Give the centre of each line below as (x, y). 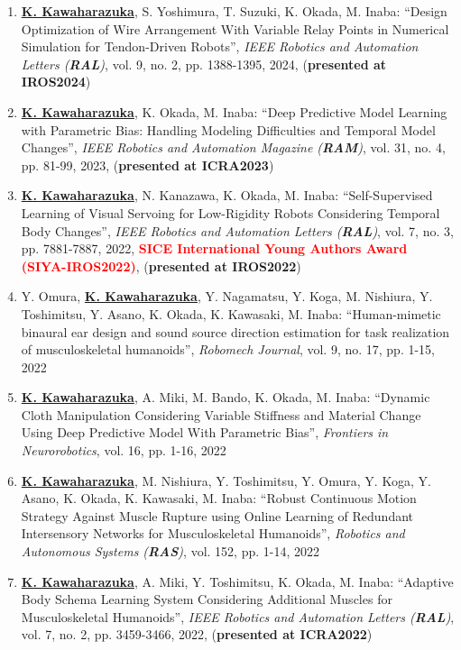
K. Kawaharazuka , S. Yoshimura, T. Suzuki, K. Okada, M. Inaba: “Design (234, 11)
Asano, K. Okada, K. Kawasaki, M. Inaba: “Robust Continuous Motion (219, 498)
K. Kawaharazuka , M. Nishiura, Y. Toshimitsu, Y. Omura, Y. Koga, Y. (226, 480)
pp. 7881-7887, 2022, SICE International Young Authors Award (214, 248)
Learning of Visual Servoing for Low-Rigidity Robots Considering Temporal (230, 212)
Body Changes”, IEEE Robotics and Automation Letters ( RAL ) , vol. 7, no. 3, (237, 230)
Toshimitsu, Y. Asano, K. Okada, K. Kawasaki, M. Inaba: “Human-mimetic (231, 313)
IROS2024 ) (56, 82)
